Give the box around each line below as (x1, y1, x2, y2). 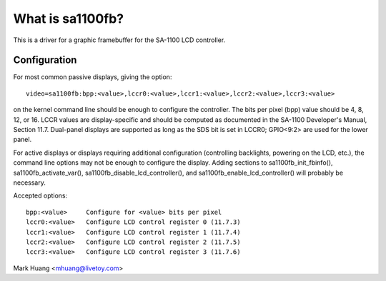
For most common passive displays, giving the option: (13, 73, 172, 81)
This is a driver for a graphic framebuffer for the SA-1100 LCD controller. (13, 36, 226, 44)
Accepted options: (13, 191, 68, 200)
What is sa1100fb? (13, 11, 124, 26)
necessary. (13, 178, 46, 187)
